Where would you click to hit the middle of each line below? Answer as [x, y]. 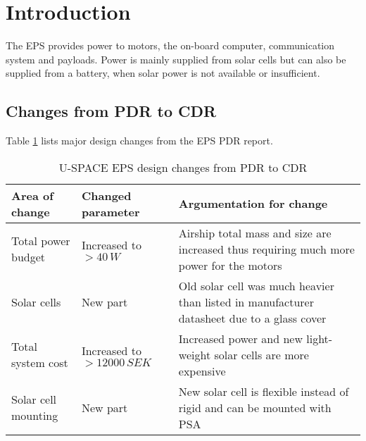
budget [29, 257]
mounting [35, 416]
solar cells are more [261, 354]
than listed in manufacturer [246, 302]
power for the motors [230, 265]
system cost [40, 363]
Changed [106, 195]
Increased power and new [240, 338]
